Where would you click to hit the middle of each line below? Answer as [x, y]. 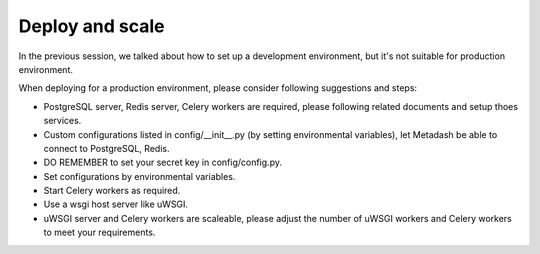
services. [62, 121]
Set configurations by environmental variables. [139, 176]
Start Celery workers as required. [112, 191]
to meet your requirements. [99, 232]
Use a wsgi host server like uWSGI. [116, 204]
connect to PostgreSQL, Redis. [106, 148]
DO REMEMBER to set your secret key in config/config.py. [162, 162]
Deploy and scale [91, 26]
